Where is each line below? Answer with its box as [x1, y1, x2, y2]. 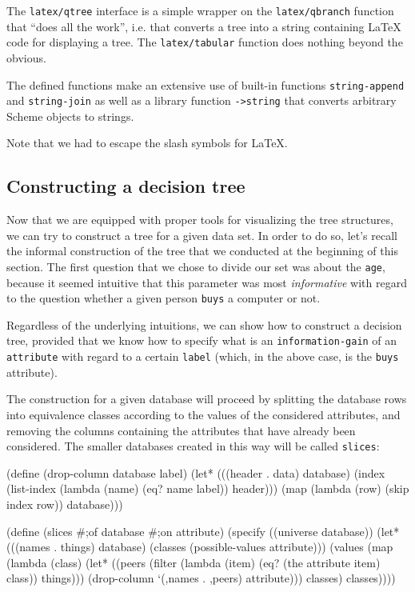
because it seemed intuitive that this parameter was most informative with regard [6, 274, 407, 290]
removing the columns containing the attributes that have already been [6, 422, 356, 438]
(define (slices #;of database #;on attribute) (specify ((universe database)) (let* [6, 522, 400, 539]
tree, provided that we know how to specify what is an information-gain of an [6, 332, 397, 349]
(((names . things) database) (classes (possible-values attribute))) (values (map [6, 538, 393, 555]
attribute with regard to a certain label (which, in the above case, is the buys [6, 348, 399, 365]
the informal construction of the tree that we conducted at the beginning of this [6, 242, 398, 259]
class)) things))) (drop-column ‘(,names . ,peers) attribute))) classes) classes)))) [6, 570, 396, 586]
